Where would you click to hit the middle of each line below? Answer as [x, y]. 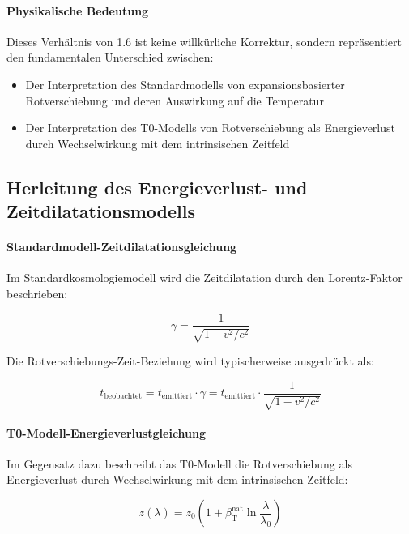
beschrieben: [37, 293]
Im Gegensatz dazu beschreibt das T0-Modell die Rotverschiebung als [179, 463]
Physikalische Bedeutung [78, 10]
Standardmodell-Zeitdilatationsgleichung [122, 247]
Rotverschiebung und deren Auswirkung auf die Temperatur [175, 100]
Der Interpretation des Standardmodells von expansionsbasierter [185, 84]
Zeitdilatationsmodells [101, 211]
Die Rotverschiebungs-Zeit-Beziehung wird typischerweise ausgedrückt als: [190, 360]
